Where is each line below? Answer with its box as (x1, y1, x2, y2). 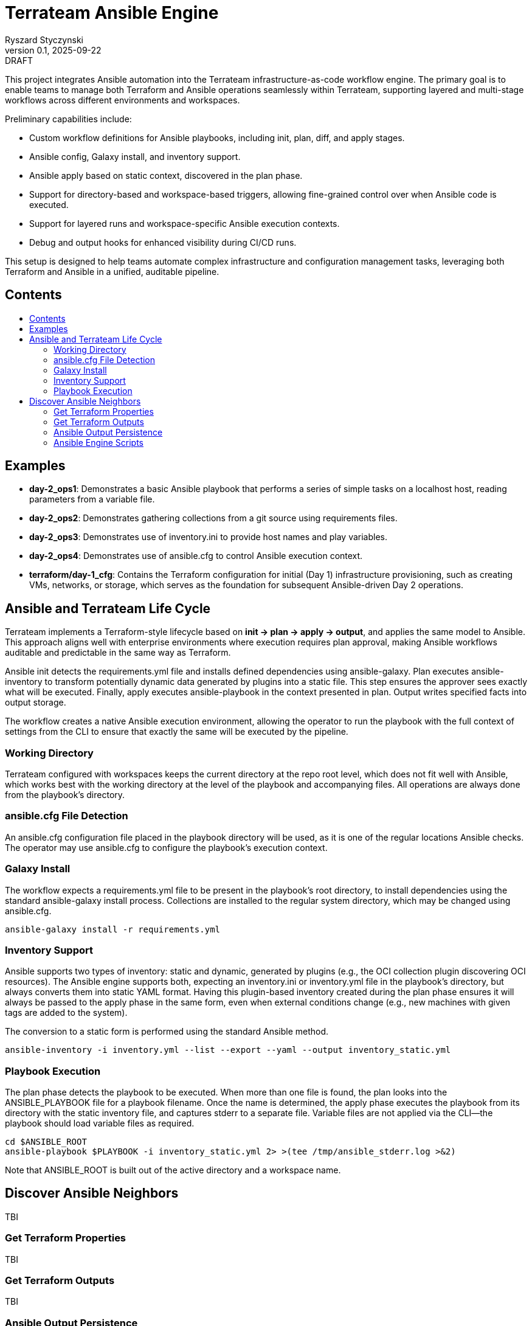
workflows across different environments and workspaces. (5, 94, 240, 105)
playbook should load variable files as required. (5, 1118, 195, 1129)
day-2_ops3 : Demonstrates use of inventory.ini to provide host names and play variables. (29, 532, 388, 543)
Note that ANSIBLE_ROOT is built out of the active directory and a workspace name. (5, 1165, 341, 1176)
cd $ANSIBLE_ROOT (5, 1137, 87, 1147)
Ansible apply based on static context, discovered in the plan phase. (29, 170, 303, 181)
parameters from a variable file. (29, 494, 155, 505)
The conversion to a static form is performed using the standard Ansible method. (5, 1026, 329, 1037)
